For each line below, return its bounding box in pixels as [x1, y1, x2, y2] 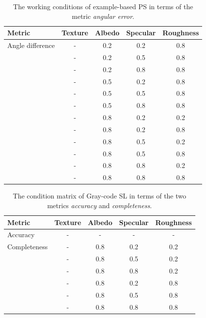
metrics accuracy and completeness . [47, 200, 152, 210]
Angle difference [7, 40, 55, 50]
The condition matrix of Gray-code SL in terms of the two [13, 191, 187, 201]
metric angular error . [72, 11, 134, 21]
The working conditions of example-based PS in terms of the [13, 1, 193, 11]
